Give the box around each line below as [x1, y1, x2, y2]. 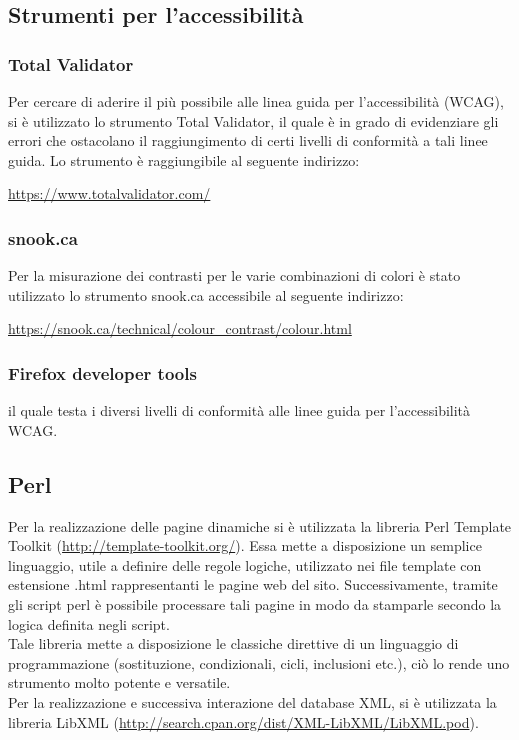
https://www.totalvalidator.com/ [8, 183, 211, 204]
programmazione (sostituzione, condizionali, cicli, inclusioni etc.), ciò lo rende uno [8, 652, 510, 673]
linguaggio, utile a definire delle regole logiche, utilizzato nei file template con [8, 554, 482, 575]
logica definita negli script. [8, 613, 170, 634]
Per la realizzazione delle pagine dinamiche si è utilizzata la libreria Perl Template [8, 515, 512, 536]
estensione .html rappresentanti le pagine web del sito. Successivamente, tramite [8, 574, 498, 595]
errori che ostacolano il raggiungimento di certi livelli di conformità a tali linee [8, 130, 488, 151]
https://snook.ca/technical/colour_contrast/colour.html [8, 318, 352, 339]
